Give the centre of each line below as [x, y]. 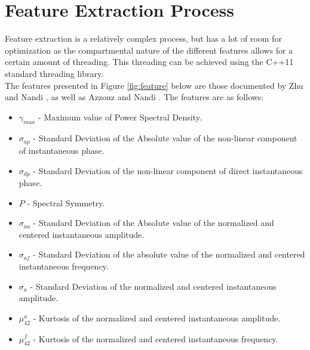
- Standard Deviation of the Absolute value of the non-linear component [165, 138]
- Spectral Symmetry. [66, 202]
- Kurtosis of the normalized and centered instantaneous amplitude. [157, 318]
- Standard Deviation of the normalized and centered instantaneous [153, 286]
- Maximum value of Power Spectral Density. [120, 117]
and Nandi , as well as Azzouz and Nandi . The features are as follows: [134, 97]
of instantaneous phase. [62, 150]
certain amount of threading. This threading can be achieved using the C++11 [149, 62]
